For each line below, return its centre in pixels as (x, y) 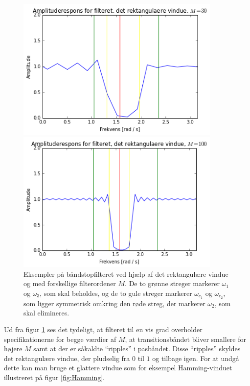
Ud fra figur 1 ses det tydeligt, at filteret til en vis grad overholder (103, 329)
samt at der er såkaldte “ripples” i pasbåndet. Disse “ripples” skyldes (137, 349)
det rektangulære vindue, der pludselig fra (67, 358)
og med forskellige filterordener (70, 283)
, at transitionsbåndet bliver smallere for (185, 339)
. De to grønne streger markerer (172, 283)
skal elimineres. (46, 313)
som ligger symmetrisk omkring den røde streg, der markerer (114, 303)
